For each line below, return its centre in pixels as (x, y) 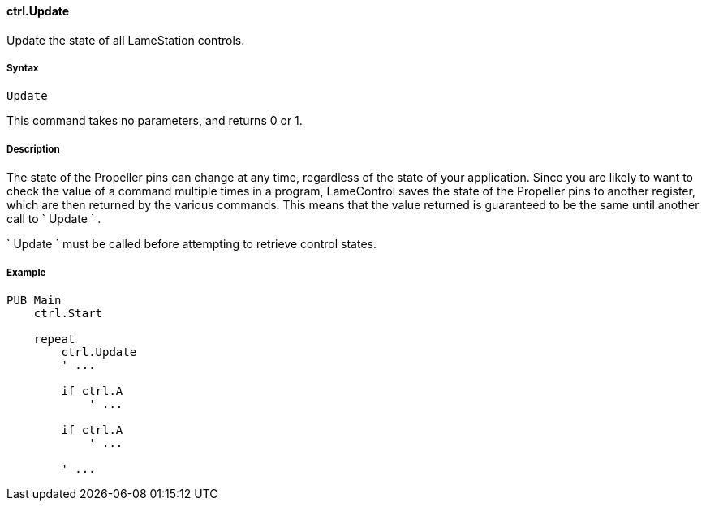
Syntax (23, 68)
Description (33, 149)
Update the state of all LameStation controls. (126, 40)
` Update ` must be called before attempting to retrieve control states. (192, 244)
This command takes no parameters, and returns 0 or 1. (155, 121)
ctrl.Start (68, 313)
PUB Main (34, 300)
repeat (54, 339)
